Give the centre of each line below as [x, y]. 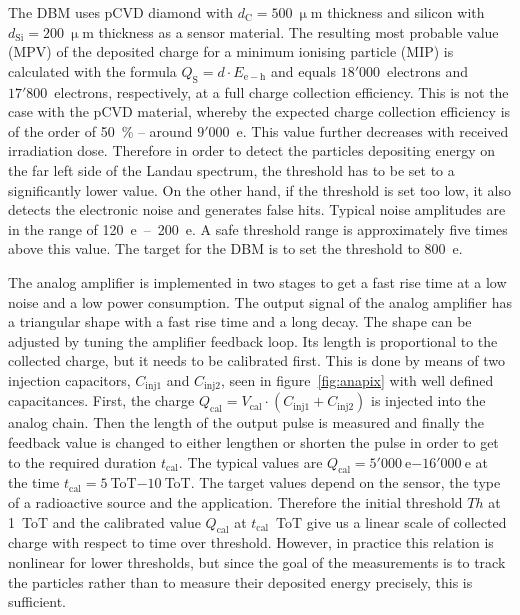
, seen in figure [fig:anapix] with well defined [357, 379]
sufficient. [37, 601]
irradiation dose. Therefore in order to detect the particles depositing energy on [252, 150]
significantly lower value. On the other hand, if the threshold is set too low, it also [259, 189]
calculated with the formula [92, 70]
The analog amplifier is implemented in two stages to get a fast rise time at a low [257, 281]
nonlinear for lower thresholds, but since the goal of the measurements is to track [257, 561]
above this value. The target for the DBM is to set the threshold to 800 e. [235, 248]
